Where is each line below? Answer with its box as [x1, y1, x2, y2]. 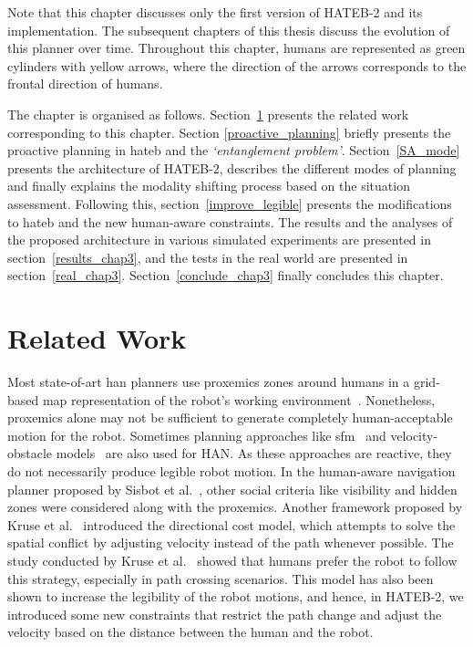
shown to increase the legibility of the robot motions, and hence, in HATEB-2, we [7, 587, 464, 606]
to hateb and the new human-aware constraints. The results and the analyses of [7, 212, 453, 231]
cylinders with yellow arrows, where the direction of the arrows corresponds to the [7, 56, 467, 75]
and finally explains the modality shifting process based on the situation [7, 176, 410, 195]
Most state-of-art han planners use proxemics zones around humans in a [7, 372, 410, 391]
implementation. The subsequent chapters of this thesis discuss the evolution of [7, 20, 450, 39]
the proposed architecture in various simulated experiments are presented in [7, 230, 431, 249]
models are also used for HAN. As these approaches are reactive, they [56, 444, 452, 463]
